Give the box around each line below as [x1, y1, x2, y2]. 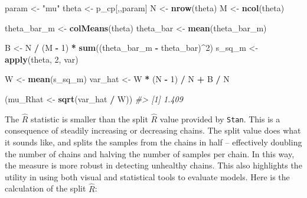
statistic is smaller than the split [31, 112, 148, 125]
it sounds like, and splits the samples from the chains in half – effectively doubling [5, 136, 302, 148]
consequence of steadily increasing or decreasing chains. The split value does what [5, 124, 301, 137]
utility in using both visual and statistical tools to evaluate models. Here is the [5, 170, 290, 183]
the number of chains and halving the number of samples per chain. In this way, [5, 147, 295, 160]
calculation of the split [5, 182, 86, 194]
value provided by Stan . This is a [159, 112, 280, 125]
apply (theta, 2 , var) [5, 53, 79, 65]
